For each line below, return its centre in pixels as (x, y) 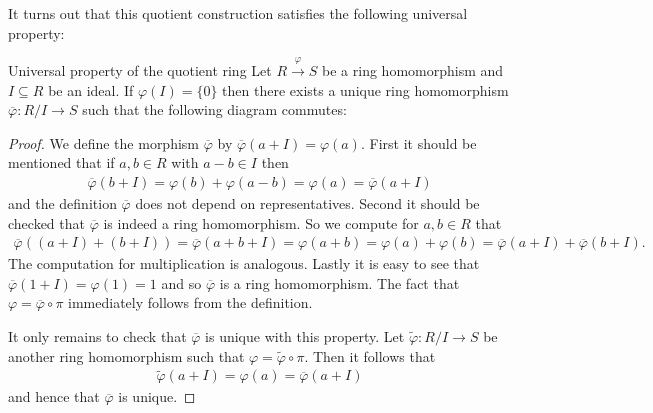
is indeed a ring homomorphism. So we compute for (261, 222)
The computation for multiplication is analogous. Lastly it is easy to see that (244, 263)
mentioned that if (61, 162)
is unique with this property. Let (305, 335)
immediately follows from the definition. (190, 302)
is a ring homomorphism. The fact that (339, 282)
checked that (46, 222)
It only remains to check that (97, 335)
